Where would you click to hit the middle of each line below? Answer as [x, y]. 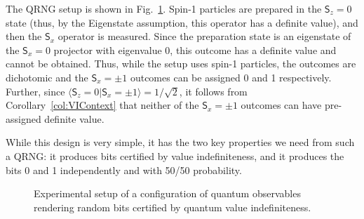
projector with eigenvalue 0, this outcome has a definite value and [195, 49]
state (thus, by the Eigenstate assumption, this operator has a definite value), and [182, 22]
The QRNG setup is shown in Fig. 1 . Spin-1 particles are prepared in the [164, 8]
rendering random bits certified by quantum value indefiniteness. [173, 207]
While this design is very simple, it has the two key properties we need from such [180, 142]
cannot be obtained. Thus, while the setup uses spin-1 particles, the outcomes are [181, 64]
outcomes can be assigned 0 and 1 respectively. [231, 77]
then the [24, 36]
